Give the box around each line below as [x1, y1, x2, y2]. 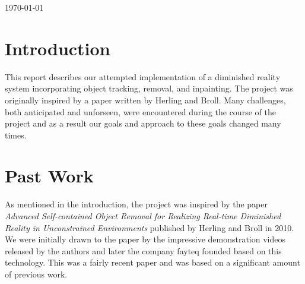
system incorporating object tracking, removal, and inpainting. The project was [5, 82, 293, 94]
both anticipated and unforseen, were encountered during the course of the [5, 105, 276, 118]
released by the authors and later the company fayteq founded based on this [5, 244, 282, 257]
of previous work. [5, 267, 68, 280]
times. [5, 128, 27, 141]
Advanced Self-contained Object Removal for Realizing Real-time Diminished [5, 210, 281, 222]
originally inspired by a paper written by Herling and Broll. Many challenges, [5, 93, 286, 106]
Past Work [5, 163, 94, 188]
